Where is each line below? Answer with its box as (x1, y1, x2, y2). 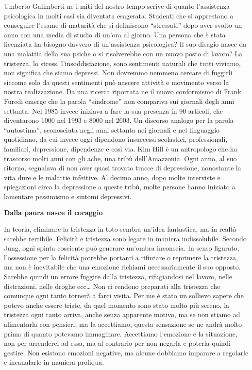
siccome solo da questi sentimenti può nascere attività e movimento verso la (4, 77, 229, 87)
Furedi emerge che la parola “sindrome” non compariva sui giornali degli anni (4, 96, 235, 106)
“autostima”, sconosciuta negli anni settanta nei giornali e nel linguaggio (4, 124, 220, 135)
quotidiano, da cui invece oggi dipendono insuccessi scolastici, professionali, (4, 134, 228, 144)
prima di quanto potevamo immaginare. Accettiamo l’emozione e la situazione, (4, 328, 237, 338)
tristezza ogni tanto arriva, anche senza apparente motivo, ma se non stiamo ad (4, 309, 240, 320)
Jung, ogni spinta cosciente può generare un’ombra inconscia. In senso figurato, (4, 243, 239, 253)
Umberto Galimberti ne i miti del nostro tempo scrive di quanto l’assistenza (4, 1, 230, 11)
